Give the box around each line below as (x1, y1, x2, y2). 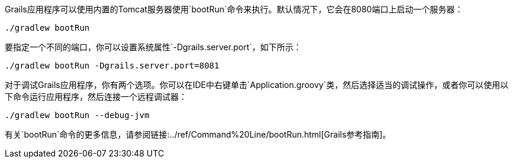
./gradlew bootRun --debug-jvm (5, 110, 150, 120)
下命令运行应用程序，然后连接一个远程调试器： (5, 92, 187, 102)
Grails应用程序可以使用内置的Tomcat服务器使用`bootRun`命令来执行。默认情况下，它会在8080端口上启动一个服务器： (5, 4, 463, 14)
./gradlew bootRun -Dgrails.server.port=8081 (5, 61, 220, 70)
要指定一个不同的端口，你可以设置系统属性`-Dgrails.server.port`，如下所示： (5, 42, 302, 52)
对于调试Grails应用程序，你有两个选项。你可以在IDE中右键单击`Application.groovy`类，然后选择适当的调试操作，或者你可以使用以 (5, 80, 509, 90)
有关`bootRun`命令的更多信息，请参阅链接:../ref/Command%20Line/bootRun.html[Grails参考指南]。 (5, 129, 391, 139)
